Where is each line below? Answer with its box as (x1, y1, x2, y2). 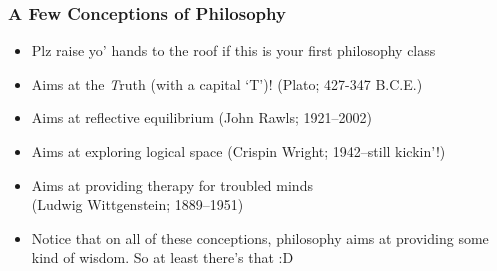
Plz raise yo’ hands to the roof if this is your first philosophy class (31, 40, 436, 61)
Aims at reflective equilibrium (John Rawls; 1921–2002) (31, 107, 372, 128)
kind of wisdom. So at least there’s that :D (31, 247, 294, 268)
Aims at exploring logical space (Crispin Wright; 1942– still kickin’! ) (31, 141, 446, 161)
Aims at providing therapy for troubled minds (31, 174, 313, 195)
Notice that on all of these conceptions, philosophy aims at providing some (31, 227, 489, 248)
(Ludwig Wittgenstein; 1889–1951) (31, 194, 244, 215)
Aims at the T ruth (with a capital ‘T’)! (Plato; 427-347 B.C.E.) (31, 73, 423, 94)
